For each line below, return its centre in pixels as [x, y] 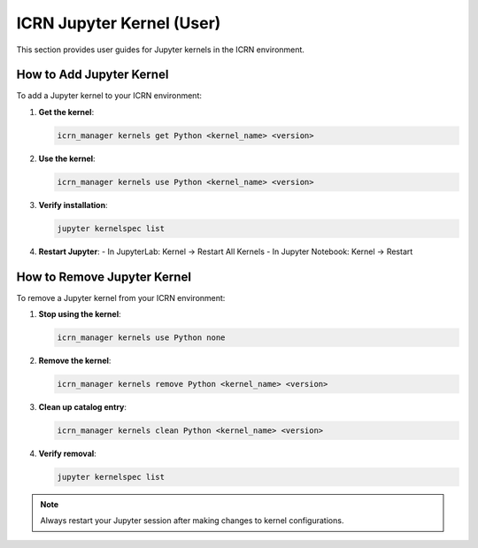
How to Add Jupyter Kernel [93, 75]
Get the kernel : [66, 112]
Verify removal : [67, 453]
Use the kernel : [67, 158]
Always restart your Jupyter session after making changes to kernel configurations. [192, 521]
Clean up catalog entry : [83, 406]
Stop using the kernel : [80, 314]
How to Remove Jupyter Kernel [104, 277]
